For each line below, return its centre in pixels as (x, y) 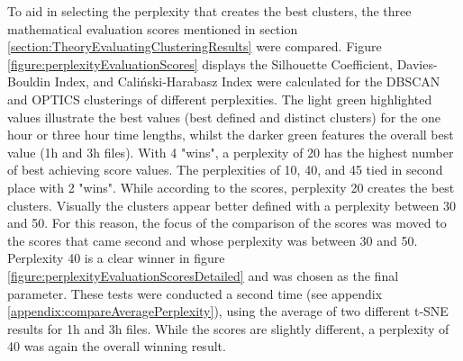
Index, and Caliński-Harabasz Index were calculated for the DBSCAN (247, 81)
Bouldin (29, 81)
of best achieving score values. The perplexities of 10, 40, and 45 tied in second (225, 170)
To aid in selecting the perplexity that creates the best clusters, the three (209, 11)
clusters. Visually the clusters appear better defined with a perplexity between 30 (231, 205)
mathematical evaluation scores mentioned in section (153, 28)
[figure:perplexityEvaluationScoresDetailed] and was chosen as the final (203, 275)
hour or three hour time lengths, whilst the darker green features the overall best (231, 135)
